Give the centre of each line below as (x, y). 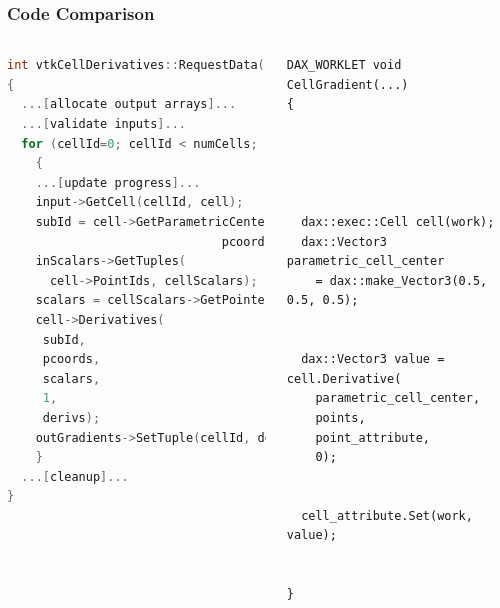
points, (340, 417)
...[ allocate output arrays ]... (129, 104)
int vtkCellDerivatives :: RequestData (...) (150, 65)
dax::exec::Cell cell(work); (398, 221)
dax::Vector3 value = (373, 359)
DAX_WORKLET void (344, 65)
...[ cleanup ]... (75, 476)
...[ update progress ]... (118, 182)
